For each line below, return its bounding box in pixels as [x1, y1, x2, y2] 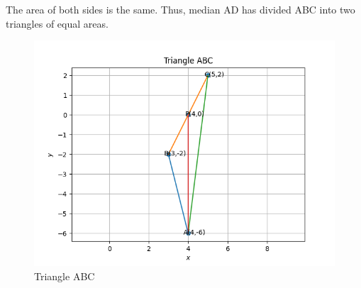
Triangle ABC [34, 268, 95, 283]
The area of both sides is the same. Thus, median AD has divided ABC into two [6, 2, 355, 16]
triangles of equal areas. [6, 16, 109, 31]
